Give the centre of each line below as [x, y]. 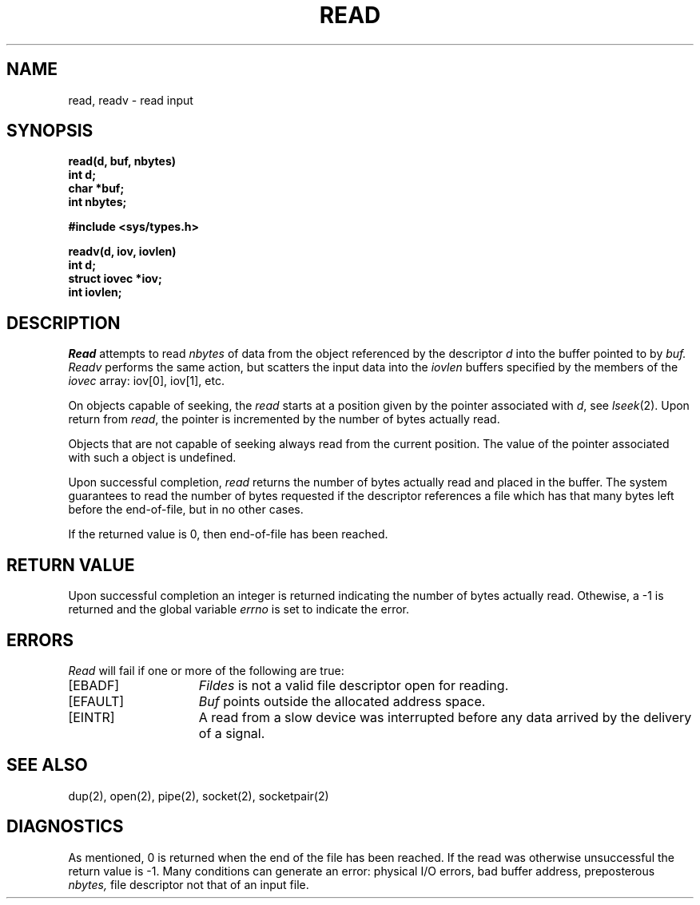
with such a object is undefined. [152, 458]
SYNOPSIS [50, 131]
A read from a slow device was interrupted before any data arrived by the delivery [445, 717]
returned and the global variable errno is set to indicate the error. [239, 609]
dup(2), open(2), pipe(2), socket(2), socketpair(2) [199, 796]
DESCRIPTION [64, 323]
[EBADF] [94, 685]
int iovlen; [95, 292]
